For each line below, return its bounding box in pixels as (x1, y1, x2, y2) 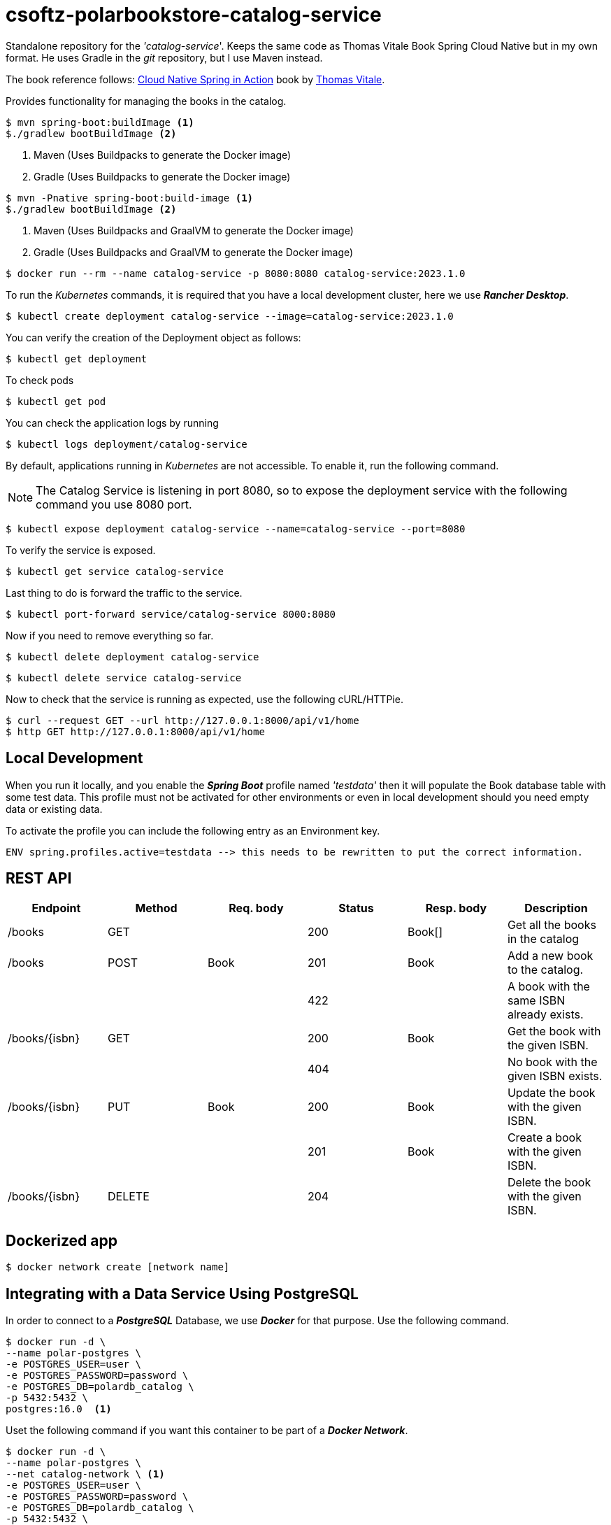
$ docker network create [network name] (6, 1261, 230, 1273)
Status (338, 901, 374, 916)
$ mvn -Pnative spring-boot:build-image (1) (6, 192, 254, 204)
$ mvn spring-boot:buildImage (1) (6, 116, 194, 128)
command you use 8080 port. (36, 497, 192, 511)
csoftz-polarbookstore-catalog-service (6, 3, 382, 27)
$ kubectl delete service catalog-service (6, 672, 242, 683)
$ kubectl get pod (6, 395, 106, 407)
